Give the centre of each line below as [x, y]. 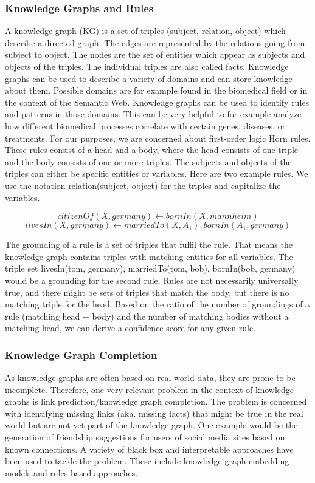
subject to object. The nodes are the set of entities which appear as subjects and [155, 54]
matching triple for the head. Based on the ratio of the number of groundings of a [157, 304]
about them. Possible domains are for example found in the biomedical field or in [156, 90]
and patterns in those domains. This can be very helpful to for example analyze [153, 114]
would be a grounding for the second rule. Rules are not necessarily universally [152, 280]
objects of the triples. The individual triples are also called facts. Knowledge [147, 66]
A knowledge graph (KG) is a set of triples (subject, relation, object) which [145, 31]
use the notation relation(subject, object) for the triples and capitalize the [143, 185]
